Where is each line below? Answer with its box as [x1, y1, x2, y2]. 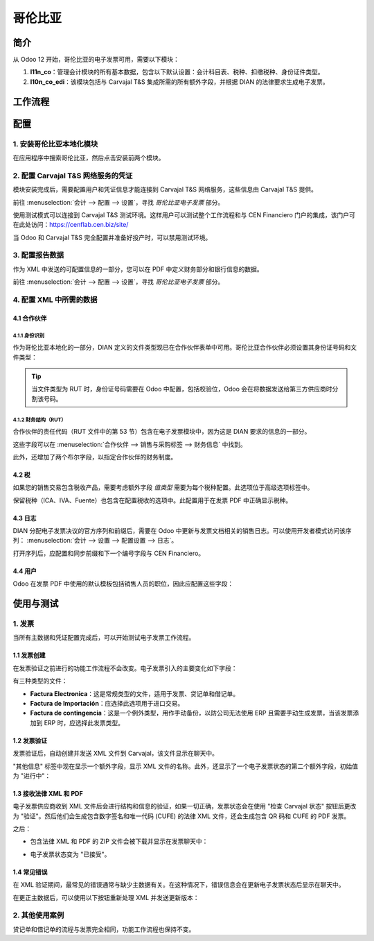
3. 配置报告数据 [12, 251, 64, 260]
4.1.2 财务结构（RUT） [12, 416, 66, 423]
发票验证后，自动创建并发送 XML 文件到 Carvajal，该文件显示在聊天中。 [12, 749, 218, 758]
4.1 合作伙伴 [12, 314, 47, 322]
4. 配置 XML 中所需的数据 [12, 295, 98, 305]
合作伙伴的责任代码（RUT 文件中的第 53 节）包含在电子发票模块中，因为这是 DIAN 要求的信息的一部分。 [12, 427, 311, 436]
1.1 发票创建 [12, 651, 46, 659]
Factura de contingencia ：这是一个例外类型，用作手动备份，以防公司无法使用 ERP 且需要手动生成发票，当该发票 [30, 709, 353, 718]
